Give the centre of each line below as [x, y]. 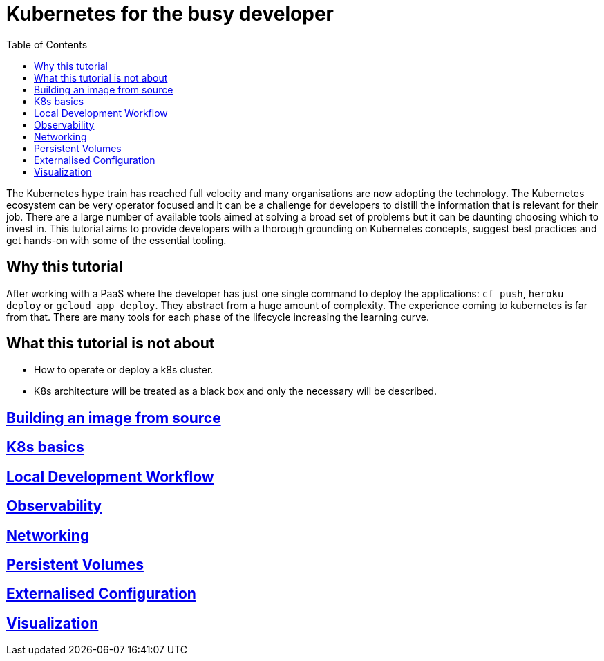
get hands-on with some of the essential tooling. [116, 240]
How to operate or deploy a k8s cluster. [124, 370]
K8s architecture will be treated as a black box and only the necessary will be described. [235, 391]
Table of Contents [47, 44]
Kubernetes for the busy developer [170, 14]
